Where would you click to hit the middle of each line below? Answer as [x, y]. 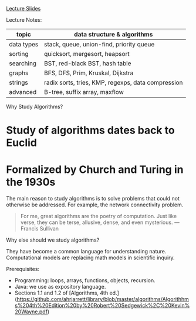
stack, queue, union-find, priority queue [99, 44]
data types [24, 44]
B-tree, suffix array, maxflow [84, 92]
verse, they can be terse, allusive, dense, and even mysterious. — [100, 222]
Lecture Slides [23, 9]
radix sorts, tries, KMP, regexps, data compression [113, 83]
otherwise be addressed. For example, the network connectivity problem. [95, 205]
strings [18, 83]
